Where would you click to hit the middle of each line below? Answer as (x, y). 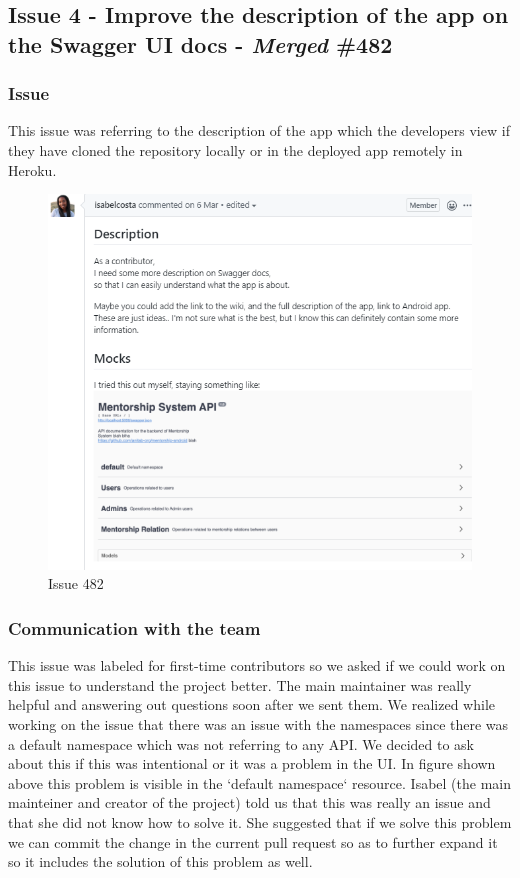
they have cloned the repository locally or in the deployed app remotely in (235, 149)
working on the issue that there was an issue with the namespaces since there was (258, 724)
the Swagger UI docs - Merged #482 (200, 43)
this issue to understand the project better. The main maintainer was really (240, 684)
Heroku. (32, 169)
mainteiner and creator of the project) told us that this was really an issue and (249, 802)
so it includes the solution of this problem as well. (160, 861)
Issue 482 (76, 583)
